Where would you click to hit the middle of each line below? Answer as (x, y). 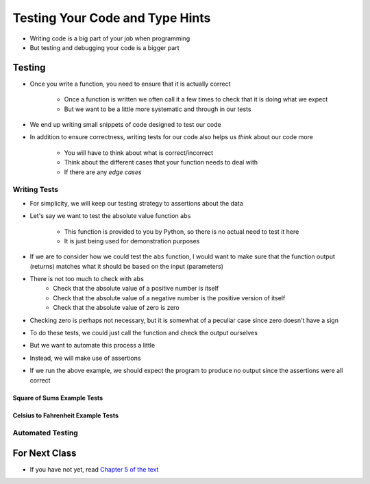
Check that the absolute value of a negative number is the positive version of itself (169, 298)
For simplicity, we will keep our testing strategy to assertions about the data (136, 203)
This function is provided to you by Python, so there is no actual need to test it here (182, 231)
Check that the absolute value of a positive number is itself (136, 289)
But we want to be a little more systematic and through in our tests (158, 109)
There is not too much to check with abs (87, 279)
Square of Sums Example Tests (58, 398)
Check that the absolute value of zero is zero (116, 308)
